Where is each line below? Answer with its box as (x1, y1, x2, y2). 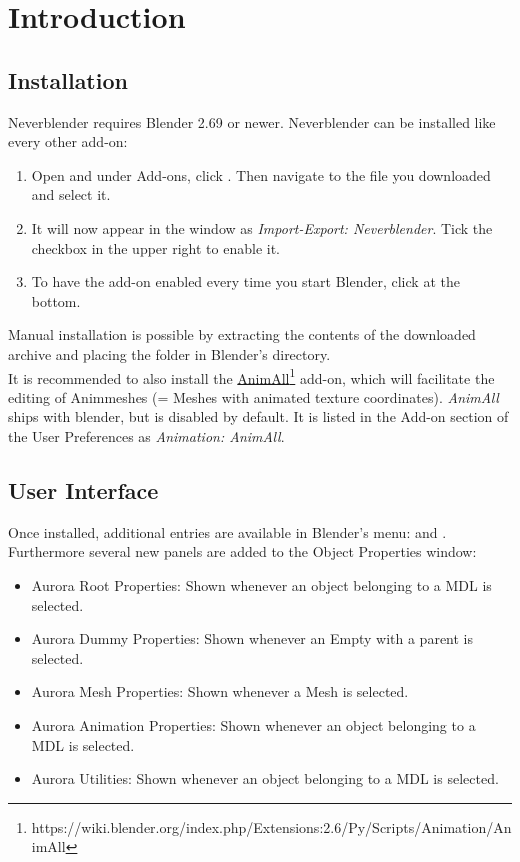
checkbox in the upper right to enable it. (31, 237, 281, 258)
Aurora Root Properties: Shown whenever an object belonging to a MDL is (31, 574, 492, 595)
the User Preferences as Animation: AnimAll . (8, 425, 285, 446)
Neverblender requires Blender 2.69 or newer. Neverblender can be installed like (8, 111, 496, 132)
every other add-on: (8, 131, 128, 152)
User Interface (8, 474, 159, 505)
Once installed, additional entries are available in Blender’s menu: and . (8, 521, 447, 542)
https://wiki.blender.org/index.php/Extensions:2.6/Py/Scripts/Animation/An (31, 816, 512, 837)
